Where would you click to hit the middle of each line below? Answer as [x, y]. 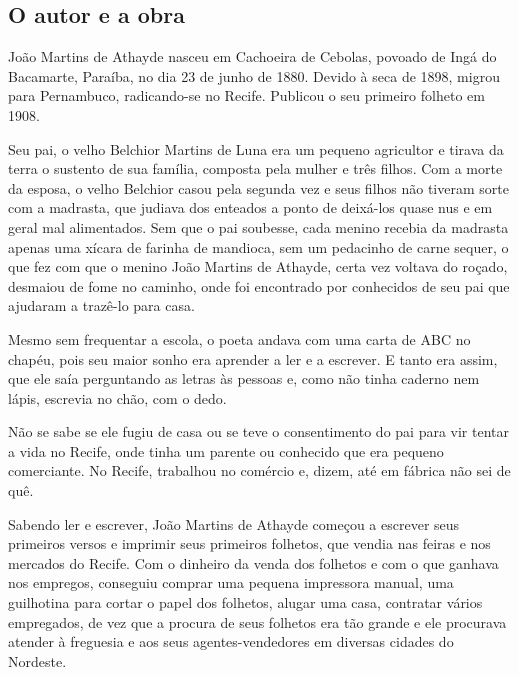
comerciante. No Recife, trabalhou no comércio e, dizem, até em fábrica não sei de [259, 470]
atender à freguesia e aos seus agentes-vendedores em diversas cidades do [231, 641]
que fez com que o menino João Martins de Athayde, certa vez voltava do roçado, [258, 266]
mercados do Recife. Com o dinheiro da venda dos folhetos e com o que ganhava [253, 562]
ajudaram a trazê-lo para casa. [101, 305]
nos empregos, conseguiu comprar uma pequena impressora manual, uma [231, 582]
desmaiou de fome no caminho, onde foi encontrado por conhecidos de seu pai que [259, 285]
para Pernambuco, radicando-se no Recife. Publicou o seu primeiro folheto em [246, 95]
